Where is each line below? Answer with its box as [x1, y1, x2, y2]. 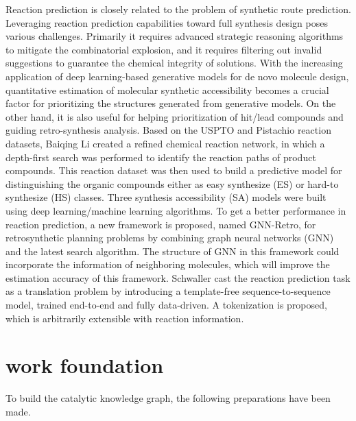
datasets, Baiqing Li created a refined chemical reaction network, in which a [5, 136, 325, 150]
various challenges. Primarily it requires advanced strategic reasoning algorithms [5, 29, 344, 43]
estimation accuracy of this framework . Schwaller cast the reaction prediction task [5, 270, 351, 285]
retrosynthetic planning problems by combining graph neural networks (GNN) [5, 230, 334, 245]
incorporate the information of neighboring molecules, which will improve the [5, 257, 330, 272]
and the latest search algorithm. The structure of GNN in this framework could [5, 243, 340, 258]
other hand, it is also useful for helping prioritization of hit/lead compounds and [5, 109, 344, 123]
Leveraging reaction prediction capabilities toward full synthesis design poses [5, 15, 328, 29]
